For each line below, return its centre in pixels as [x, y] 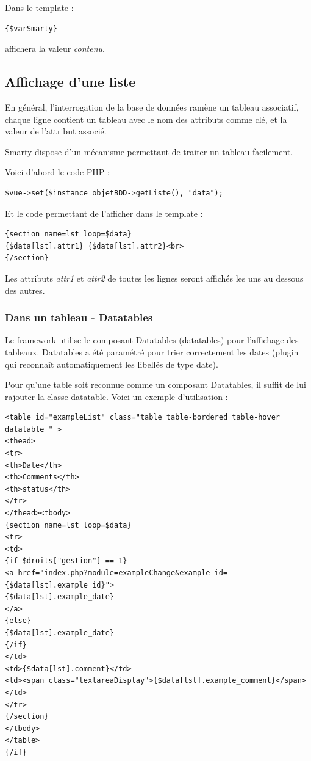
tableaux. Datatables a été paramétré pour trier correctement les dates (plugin [152, 351]
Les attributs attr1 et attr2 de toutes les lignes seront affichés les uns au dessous [154, 278]
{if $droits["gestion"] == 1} [66, 561]
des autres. [25, 290]
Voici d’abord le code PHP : [57, 172]
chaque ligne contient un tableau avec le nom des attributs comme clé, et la [146, 119]
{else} [18, 621]
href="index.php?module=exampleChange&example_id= [123, 573]
